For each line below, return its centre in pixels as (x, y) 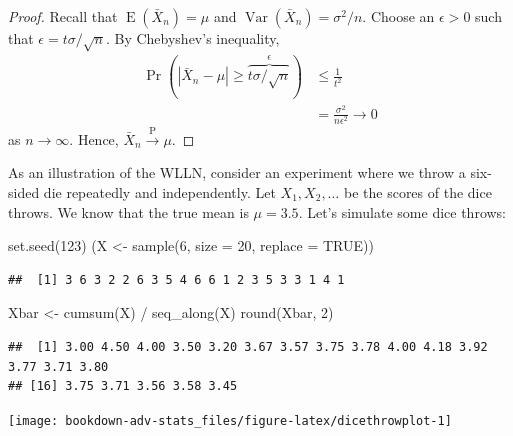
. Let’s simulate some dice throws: (402, 211)
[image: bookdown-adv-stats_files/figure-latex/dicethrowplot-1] (230, 420)
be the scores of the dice (417, 191)
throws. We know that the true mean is (128, 211)
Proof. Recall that (63, 16)
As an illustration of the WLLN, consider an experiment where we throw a (237, 172)
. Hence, (94, 138)
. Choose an (398, 16)
